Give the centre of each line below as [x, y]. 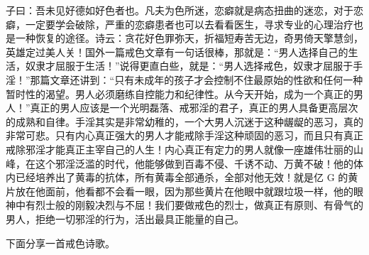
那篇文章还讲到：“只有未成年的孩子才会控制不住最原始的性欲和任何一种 [197, 79]
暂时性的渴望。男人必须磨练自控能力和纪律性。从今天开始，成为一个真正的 [180, 93]
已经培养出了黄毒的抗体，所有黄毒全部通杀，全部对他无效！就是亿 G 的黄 [187, 177]
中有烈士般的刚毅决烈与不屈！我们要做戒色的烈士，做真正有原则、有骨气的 [189, 205]
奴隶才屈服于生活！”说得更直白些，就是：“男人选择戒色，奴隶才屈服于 [189, 66]
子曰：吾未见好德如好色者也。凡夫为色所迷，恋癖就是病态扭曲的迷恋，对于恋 [184, 10]
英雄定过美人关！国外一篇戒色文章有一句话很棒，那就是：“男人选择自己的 [177, 51]
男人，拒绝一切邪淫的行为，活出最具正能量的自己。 [125, 218]
